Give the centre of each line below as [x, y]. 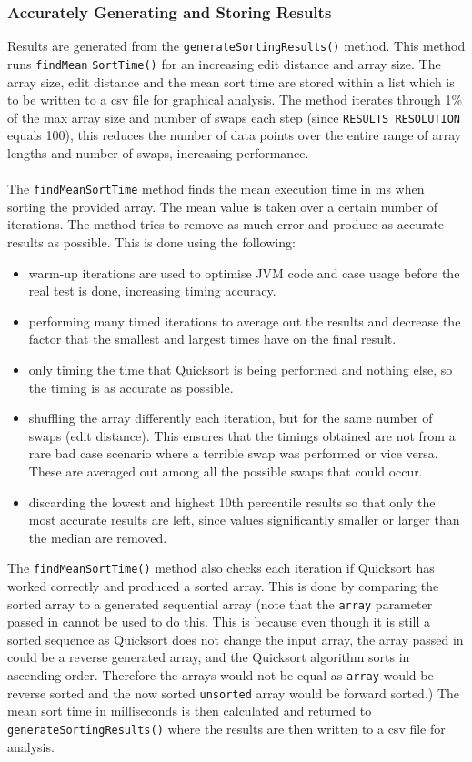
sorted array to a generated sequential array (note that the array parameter [220, 603]
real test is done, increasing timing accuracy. [152, 291]
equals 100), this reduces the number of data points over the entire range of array [235, 135]
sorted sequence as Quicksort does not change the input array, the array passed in [236, 639]
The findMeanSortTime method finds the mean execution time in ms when [216, 189]
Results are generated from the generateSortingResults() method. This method [236, 46]
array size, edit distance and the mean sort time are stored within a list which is [231, 81]
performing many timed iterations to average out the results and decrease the [245, 321]
